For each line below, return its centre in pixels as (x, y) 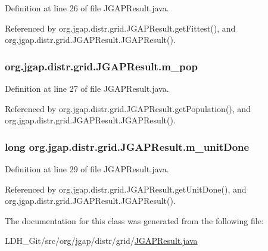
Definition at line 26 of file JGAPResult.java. (87, 8)
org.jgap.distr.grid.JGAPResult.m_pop (101, 66)
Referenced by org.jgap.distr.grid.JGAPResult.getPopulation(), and (128, 108)
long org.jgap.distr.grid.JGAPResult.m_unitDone (127, 146)
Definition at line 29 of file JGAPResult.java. (87, 169)
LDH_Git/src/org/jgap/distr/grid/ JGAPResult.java (101, 241)
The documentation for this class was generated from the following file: (134, 220)
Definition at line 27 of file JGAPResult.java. (87, 88)
